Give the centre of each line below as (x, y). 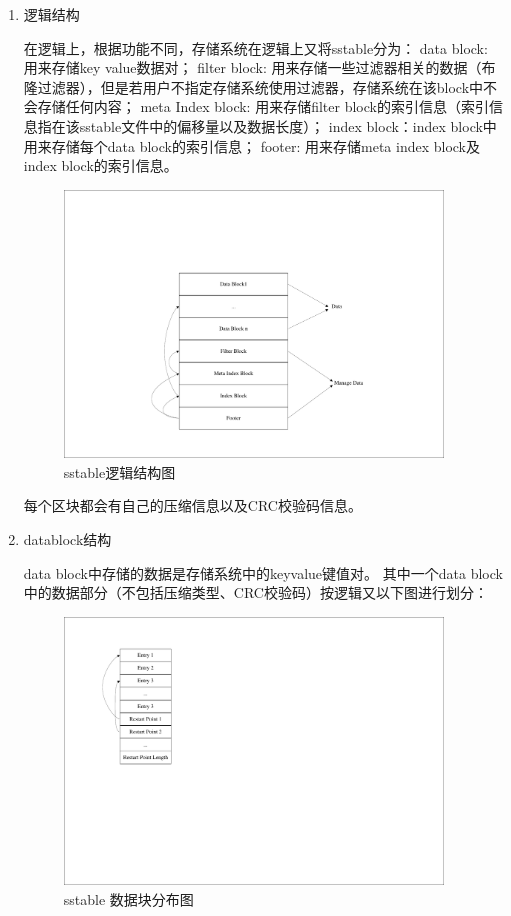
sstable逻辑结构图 (119, 471)
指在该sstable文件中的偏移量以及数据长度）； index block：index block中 (267, 125)
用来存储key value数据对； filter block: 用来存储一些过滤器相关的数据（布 (259, 67)
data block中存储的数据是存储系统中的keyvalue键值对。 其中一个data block (263, 572)
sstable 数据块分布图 (128, 898)
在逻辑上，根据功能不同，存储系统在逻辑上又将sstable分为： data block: (255, 47)
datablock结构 (67, 538)
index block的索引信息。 (100, 165)
